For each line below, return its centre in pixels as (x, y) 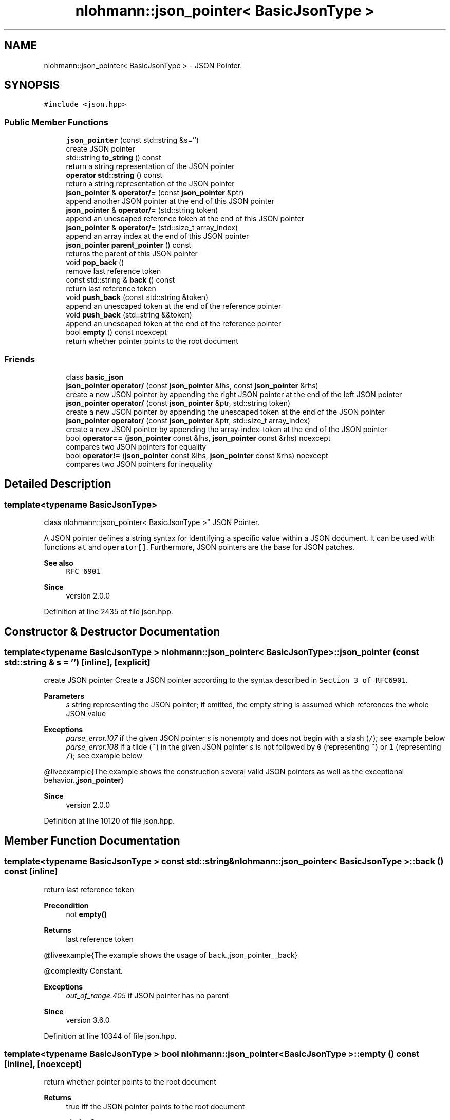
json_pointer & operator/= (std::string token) (142, 210)
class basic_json (95, 377)
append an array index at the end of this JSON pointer (157, 236)
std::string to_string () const (114, 158)
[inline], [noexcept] (43, 1064)
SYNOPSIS (32, 85)
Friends (20, 359)
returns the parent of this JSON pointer (132, 254)
